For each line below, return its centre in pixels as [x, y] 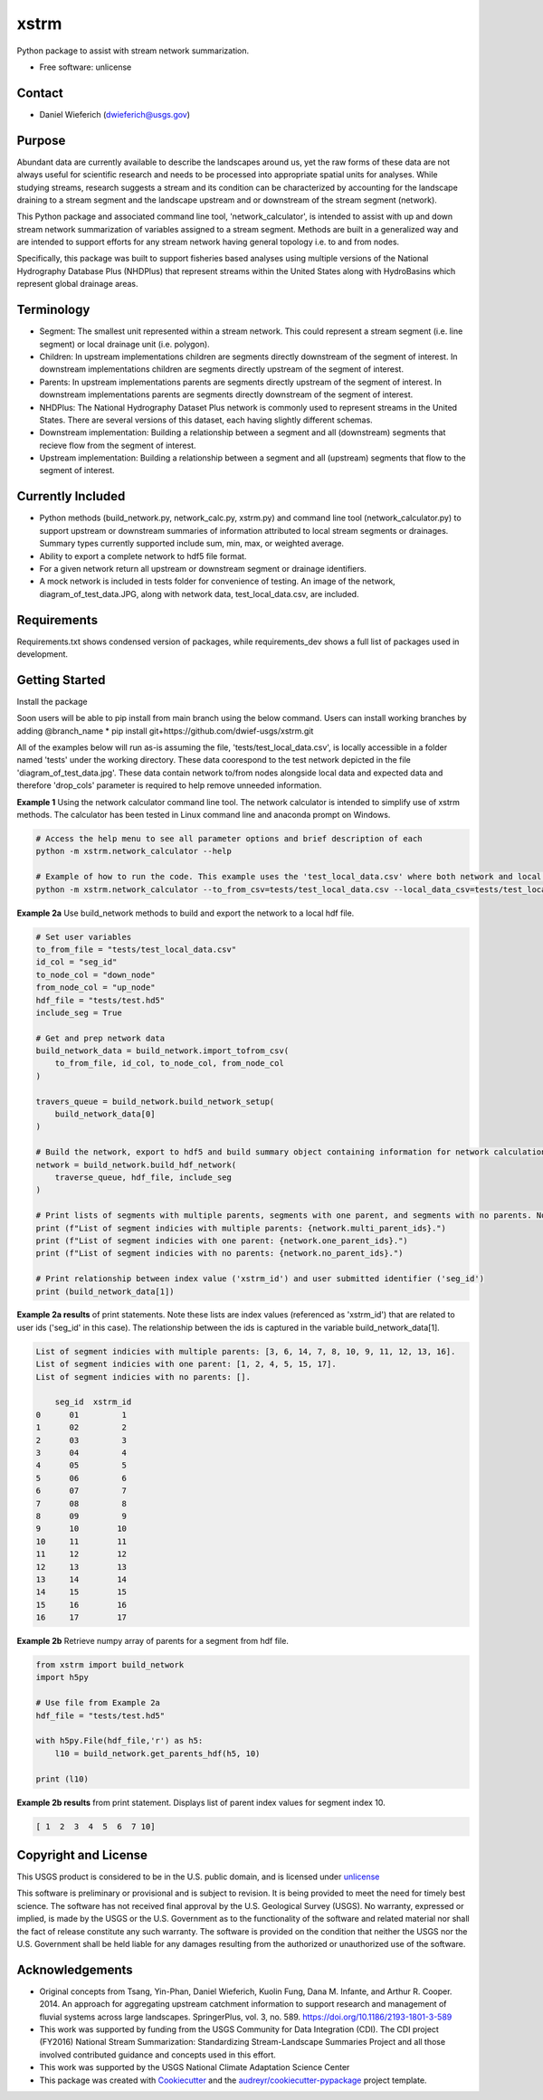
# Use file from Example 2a [98, 1703]
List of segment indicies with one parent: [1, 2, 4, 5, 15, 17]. [186, 1364]
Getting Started [61, 680]
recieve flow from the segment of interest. [118, 445]
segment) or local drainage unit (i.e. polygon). [124, 344]
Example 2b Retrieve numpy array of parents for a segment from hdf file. [153, 1641]
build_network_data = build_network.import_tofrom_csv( [162, 1051]
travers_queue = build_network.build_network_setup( [155, 1101]
